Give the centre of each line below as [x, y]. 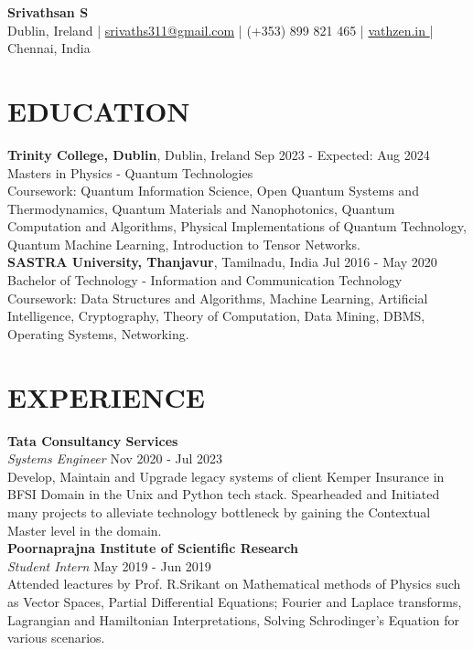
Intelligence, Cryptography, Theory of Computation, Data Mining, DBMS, [216, 316]
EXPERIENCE [106, 396]
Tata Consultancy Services [93, 440]
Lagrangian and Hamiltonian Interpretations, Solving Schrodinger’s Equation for [234, 619]
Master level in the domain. [85, 530]
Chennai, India [49, 48]
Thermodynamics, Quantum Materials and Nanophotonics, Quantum [201, 208]
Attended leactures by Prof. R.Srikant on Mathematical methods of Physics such [234, 584]
